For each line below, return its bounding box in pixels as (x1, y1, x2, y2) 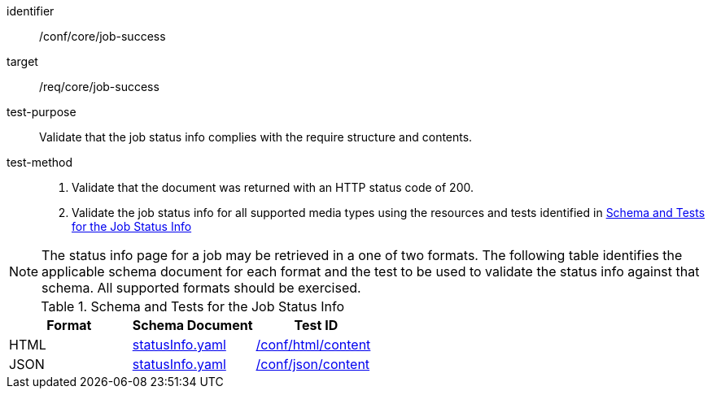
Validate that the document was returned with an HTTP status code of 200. (72, 180, 474, 194)
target (7, 54, 38, 68)
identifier (7, 4, 55, 18)
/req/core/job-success (39, 80, 159, 93)
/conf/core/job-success (39, 29, 166, 43)
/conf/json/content (256, 356, 370, 372)
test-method (7, 155, 72, 169)
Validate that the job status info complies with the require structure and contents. (39, 130, 473, 144)
